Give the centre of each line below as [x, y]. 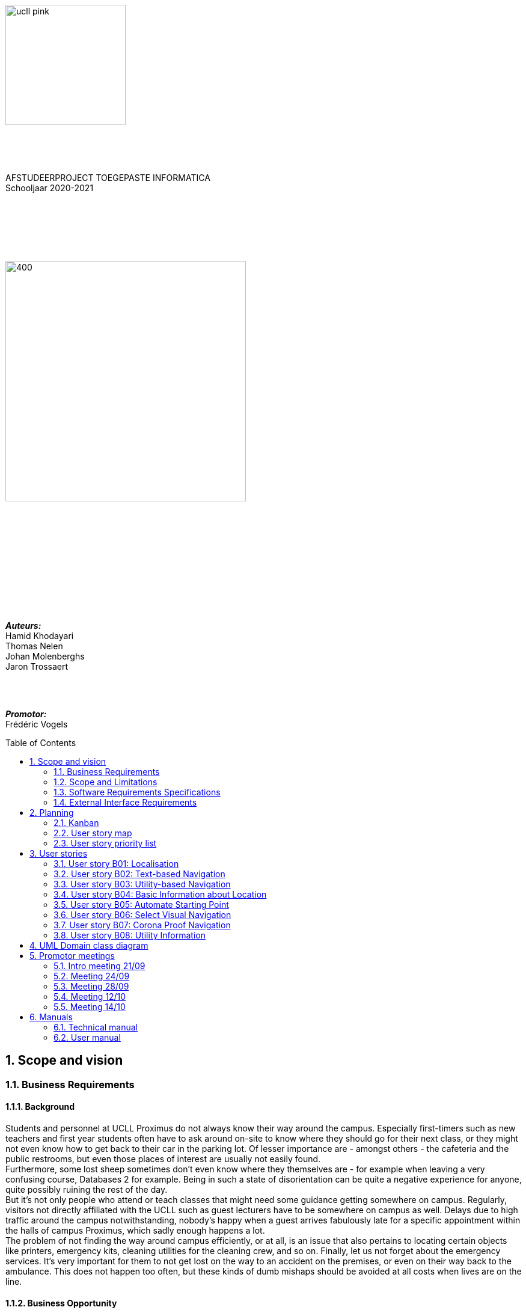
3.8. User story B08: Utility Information [130, 935]
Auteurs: [23, 626]
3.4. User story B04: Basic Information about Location [160, 894]
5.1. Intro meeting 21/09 [99, 966]
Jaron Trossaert [37, 666]
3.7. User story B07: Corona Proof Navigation [142, 925]
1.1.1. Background [40, 1107]
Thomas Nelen [34, 646]
